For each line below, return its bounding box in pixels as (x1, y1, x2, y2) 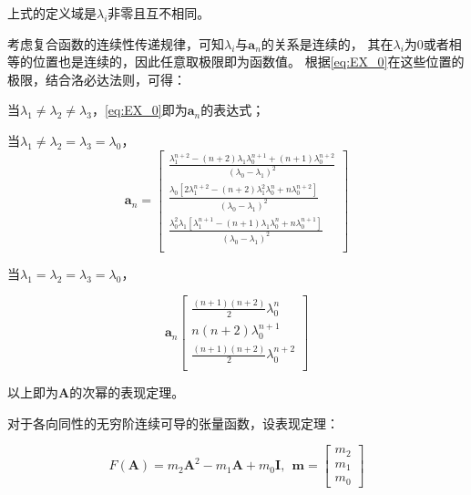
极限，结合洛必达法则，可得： (7, 69, 186, 88)
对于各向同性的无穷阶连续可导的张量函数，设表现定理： (7, 413, 339, 432)
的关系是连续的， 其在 (261, 34, 394, 53)
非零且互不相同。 (108, 4, 210, 22)
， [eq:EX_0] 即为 (91, 100, 188, 119)
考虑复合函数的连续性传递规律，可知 (7, 34, 224, 53)
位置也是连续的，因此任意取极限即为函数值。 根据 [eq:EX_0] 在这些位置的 (32, 52, 465, 71)
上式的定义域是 (7, 4, 97, 22)
